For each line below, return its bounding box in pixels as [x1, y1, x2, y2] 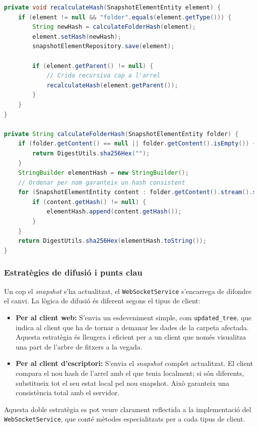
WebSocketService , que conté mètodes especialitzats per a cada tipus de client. [4, 414, 245, 424]
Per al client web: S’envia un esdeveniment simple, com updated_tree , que [15, 312, 252, 322]
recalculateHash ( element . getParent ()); [46, 81, 178, 89]
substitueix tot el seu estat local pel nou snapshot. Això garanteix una [15, 377, 230, 388]
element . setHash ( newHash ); [32, 33, 122, 40]
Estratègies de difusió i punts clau [4, 266, 142, 279]
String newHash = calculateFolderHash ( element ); [32, 23, 196, 31]
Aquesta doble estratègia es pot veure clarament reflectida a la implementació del [4, 404, 252, 414]
